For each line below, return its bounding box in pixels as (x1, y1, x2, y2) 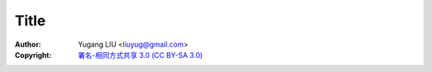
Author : (14, 40, 42, 49)
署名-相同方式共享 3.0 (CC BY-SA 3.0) (78, 50, 203, 59)
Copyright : (14, 50, 52, 59)
